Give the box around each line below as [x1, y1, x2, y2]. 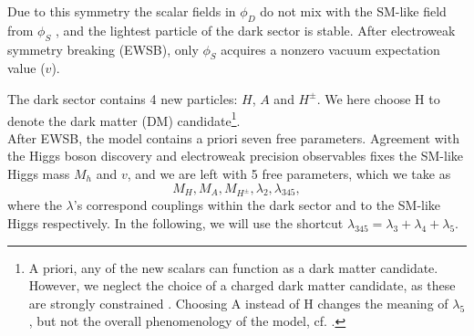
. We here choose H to [316, 89, 440, 108]
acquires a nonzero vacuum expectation [221, 39, 440, 58]
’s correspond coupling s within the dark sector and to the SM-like [73, 195, 441, 215]
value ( [7, 58, 46, 78]
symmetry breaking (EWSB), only [7, 39, 199, 58]
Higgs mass [7, 164, 70, 184]
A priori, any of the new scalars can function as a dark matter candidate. [28, 257, 438, 277]
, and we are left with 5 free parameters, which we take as [127, 164, 451, 184]
